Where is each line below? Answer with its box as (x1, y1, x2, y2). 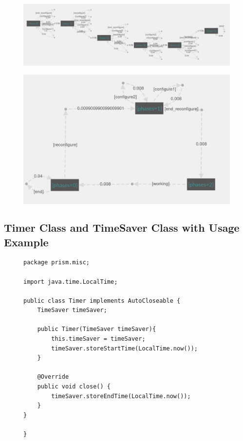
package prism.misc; (23, 259, 90, 266)
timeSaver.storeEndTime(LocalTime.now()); (51, 392, 191, 400)
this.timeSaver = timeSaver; (51, 335, 146, 343)
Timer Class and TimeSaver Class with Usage (4, 220, 240, 235)
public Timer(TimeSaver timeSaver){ (37, 326, 156, 333)
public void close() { (37, 383, 111, 390)
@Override (37, 373, 69, 381)
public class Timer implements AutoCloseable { (23, 297, 181, 304)
